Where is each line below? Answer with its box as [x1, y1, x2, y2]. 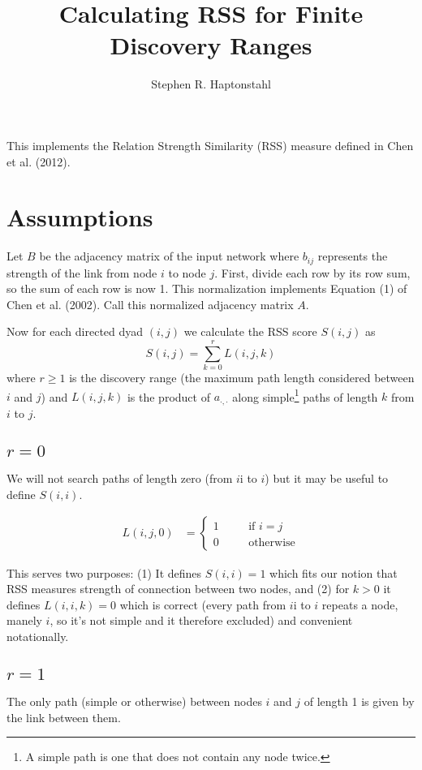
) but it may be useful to [265, 470, 389, 487]
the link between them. [6, 708, 121, 725]
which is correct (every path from [119, 596, 286, 613]
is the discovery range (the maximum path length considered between [69, 369, 415, 386]
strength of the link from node [6, 264, 157, 281]
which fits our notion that [269, 564, 398, 581]
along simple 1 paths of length [232, 385, 378, 405]
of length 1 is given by [304, 693, 415, 710]
